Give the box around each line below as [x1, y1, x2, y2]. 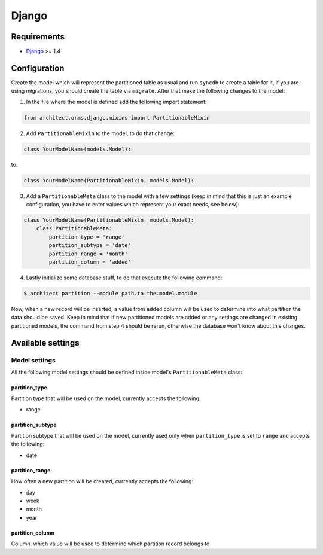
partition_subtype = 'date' [48, 242, 132, 249]
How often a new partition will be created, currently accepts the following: [11, 478, 194, 485]
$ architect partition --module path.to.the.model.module [23, 290, 197, 297]
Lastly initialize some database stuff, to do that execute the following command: [26, 274, 223, 281]
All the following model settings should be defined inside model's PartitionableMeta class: [11, 368, 242, 376]
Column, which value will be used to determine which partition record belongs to [11, 540, 210, 547]
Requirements [11, 32, 65, 42]
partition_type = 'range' [48, 233, 125, 240]
